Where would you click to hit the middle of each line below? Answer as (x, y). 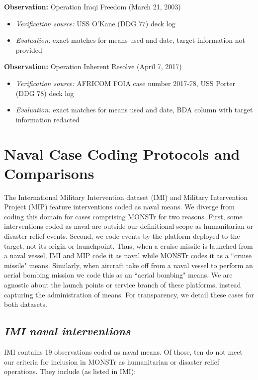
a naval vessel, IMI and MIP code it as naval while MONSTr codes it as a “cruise (128, 255)
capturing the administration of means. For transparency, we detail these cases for (129, 294)
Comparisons (49, 173)
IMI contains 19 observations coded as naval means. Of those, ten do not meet (123, 351)
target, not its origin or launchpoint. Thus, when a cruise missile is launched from (129, 245)
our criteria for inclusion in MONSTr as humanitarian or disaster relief (112, 361)
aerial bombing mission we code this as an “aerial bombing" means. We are (118, 275)
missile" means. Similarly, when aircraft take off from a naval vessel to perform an (129, 265)
